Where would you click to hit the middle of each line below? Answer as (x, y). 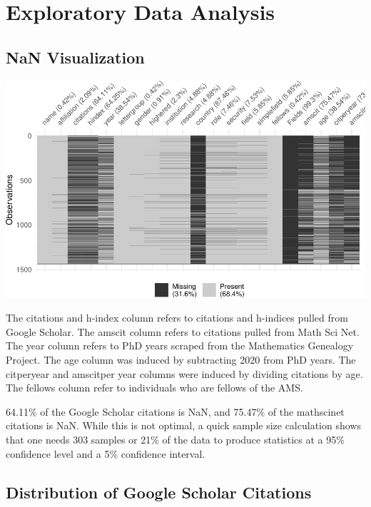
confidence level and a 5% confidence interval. (106, 453)
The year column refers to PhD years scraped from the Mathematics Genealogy (180, 345)
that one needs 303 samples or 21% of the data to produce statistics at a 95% (175, 439)
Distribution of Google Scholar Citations (159, 492)
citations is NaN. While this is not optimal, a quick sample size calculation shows (183, 425)
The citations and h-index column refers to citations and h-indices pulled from (177, 318)
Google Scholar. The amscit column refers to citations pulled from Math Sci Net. (183, 331)
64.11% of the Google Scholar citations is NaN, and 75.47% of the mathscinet (175, 411)
